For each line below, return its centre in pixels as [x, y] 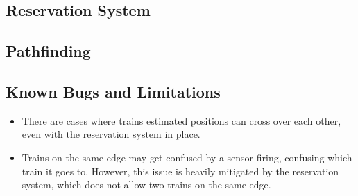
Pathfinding [48, 51]
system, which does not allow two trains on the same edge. [146, 185]
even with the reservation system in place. [111, 134]
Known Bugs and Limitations [113, 91]
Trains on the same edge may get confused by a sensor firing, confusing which [187, 157]
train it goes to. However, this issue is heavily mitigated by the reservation [180, 171]
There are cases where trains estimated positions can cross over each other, [181, 120]
